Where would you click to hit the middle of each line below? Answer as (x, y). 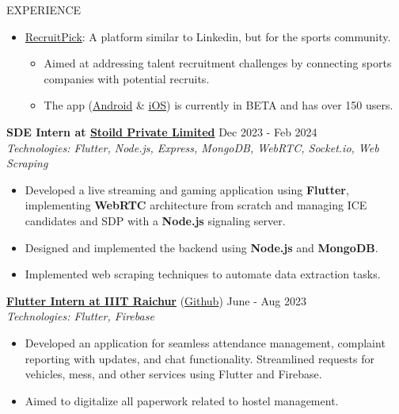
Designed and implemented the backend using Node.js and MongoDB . (201, 247)
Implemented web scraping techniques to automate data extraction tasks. (203, 274)
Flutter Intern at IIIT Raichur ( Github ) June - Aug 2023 (157, 300)
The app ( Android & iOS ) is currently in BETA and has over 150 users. (218, 105)
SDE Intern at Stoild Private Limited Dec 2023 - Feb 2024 (162, 131)
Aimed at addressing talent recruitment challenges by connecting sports (218, 63)
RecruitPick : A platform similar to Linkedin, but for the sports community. (208, 36)
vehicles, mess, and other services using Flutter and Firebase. (173, 374)
